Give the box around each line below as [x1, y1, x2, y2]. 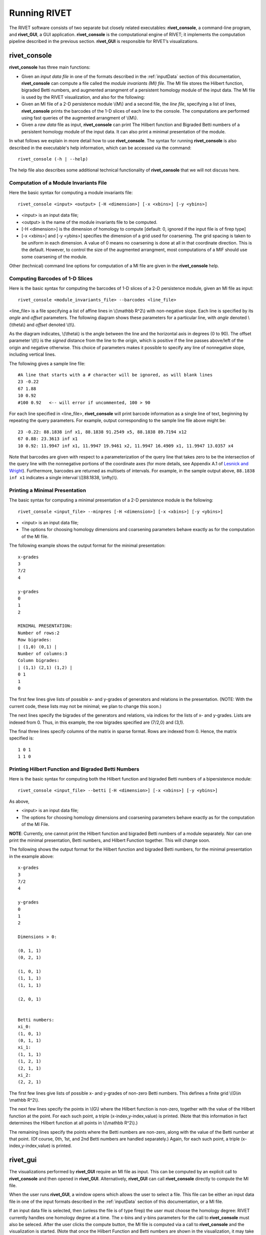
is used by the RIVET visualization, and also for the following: [21, 94, 145, 100]
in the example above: [9, 853, 54, 859]
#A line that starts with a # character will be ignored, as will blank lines [18, 372, 213, 378]
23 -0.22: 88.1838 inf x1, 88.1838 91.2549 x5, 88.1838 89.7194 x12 [18, 429, 187, 435]
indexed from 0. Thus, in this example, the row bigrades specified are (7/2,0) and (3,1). [9, 719, 185, 725]
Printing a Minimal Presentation [9, 487, 86, 494]
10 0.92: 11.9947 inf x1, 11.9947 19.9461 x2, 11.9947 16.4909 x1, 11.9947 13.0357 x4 [18, 443, 233, 449]
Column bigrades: [18, 658, 60, 663]
